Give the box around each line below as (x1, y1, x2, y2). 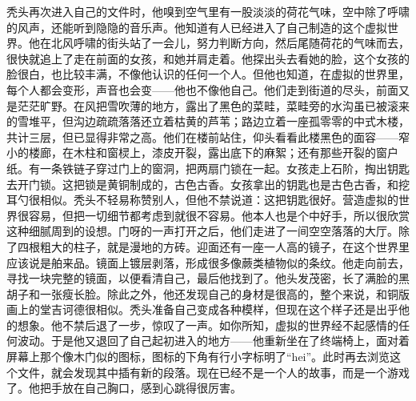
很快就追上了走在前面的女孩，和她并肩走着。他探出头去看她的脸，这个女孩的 (6, 50, 410, 66)
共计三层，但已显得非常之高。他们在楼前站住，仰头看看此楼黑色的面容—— (6, 128, 398, 145)
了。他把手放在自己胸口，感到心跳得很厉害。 (6, 379, 242, 396)
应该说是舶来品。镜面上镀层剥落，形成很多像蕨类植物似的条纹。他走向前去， (6, 254, 410, 271)
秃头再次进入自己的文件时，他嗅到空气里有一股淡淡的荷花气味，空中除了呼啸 (6, 3, 410, 19)
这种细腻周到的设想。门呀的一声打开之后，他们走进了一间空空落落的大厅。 (6, 223, 398, 239)
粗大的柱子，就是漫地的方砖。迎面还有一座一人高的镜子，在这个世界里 (39, 238, 410, 255)
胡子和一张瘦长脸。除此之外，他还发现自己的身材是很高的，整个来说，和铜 (6, 285, 398, 302)
